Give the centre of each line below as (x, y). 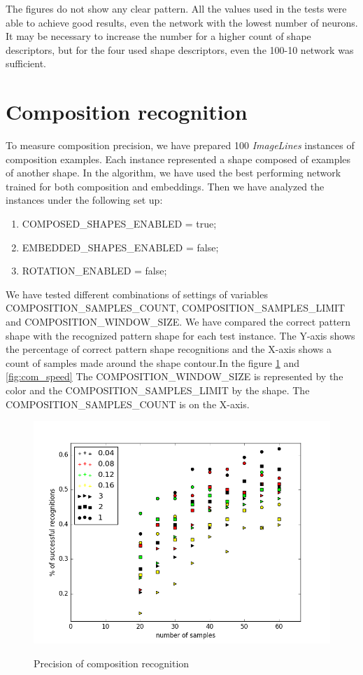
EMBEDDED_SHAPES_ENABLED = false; (120, 247)
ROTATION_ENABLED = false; (94, 271)
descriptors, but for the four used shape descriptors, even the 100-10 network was (180, 49)
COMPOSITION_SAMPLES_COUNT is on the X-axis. (128, 404)
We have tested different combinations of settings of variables (137, 294)
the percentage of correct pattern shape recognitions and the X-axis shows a (169, 349)
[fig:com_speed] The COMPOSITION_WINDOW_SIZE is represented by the (175, 376)
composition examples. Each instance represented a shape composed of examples (178, 159)
